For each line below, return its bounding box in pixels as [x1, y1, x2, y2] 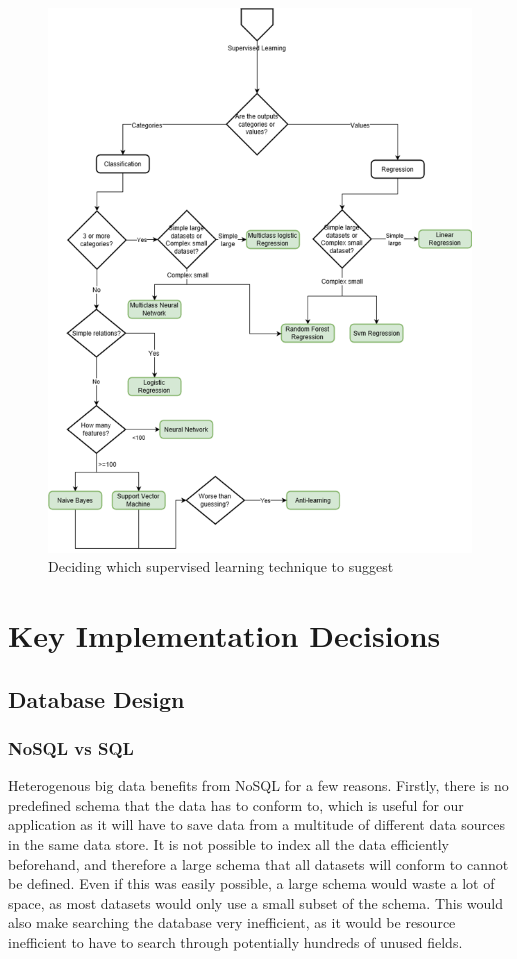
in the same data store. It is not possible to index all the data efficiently [8, 834, 449, 855]
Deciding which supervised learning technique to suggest [48, 556, 394, 577]
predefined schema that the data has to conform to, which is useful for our [8, 794, 464, 815]
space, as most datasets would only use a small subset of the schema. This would [8, 892, 504, 913]
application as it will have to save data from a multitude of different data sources [8, 814, 506, 835]
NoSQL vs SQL [8, 736, 134, 760]
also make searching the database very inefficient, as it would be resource [8, 912, 456, 933]
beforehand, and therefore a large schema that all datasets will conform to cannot [8, 853, 509, 874]
